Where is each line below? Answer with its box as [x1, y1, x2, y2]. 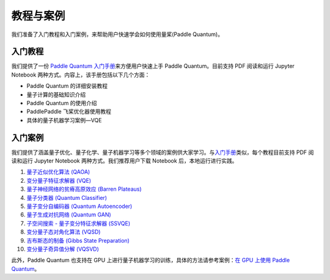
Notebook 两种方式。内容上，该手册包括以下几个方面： [11, 71, 150, 78]
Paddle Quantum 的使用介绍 [26, 100, 97, 107]
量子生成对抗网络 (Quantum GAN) [26, 211, 111, 218]
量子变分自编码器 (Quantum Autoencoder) [26, 202, 133, 210]
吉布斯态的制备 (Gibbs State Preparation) [26, 237, 130, 244]
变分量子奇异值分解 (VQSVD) [26, 245, 99, 252]
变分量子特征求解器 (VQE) [26, 177, 92, 184]
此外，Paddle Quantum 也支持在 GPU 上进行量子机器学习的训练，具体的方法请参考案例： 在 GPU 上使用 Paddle [11, 257, 290, 264]
